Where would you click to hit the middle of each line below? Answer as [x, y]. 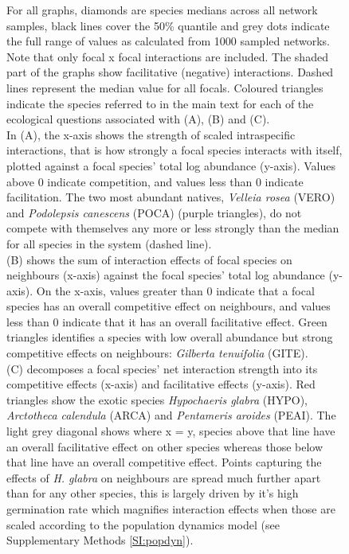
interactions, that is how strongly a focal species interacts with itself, [174, 150]
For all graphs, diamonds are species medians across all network [162, 10]
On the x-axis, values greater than [120, 290]
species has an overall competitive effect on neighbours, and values [169, 306]
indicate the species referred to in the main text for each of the [160, 103]
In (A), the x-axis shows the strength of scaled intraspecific [151, 134]
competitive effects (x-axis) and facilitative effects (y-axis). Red [161, 384]
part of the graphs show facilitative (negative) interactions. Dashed [170, 72]
